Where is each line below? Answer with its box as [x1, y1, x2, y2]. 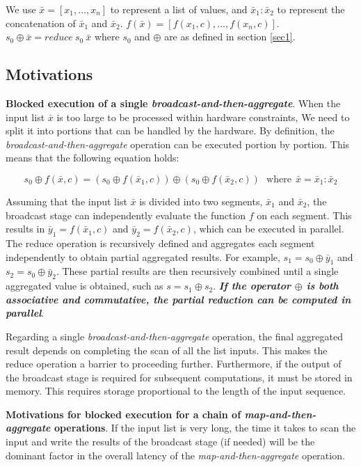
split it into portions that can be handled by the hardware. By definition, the [6, 123, 335, 138]
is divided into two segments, [139, 193, 263, 208]
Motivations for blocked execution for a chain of [6, 406, 241, 421]
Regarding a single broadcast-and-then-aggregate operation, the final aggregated [6, 329, 343, 343]
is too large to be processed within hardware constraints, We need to [56, 109, 350, 124]
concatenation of [6, 15, 76, 30]
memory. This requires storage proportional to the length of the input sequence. [6, 383, 346, 398]
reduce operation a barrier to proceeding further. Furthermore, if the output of [6, 356, 342, 371]
